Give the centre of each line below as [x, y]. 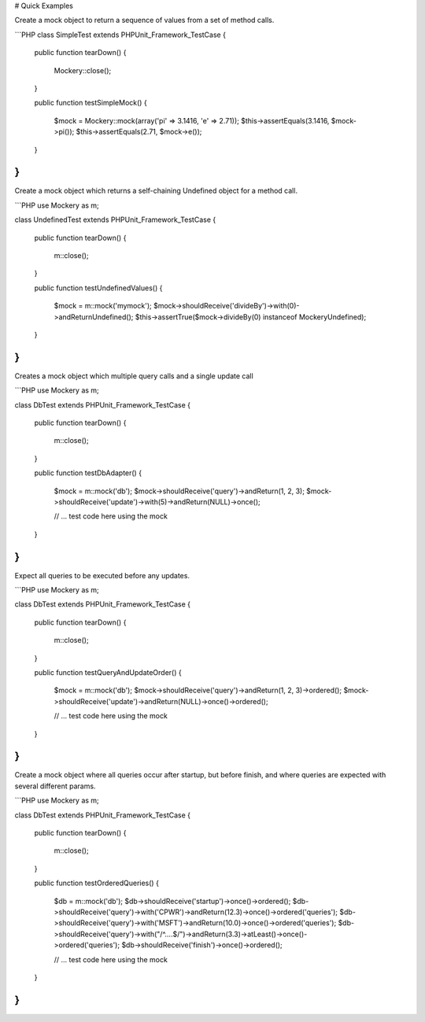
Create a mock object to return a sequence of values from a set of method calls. [144, 20]
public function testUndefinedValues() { [98, 288]
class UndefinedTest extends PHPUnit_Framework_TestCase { [115, 220]
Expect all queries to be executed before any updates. [102, 575]
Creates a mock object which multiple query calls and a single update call [134, 376]
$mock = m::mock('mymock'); [103, 306]
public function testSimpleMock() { [91, 103]
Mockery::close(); [83, 70]
